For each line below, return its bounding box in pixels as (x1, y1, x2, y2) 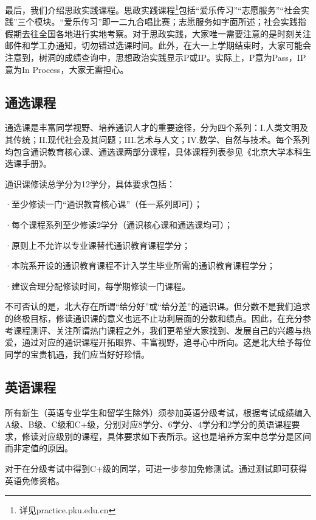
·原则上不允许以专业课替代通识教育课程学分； (5, 238, 190, 251)
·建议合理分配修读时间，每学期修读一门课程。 (5, 279, 190, 292)
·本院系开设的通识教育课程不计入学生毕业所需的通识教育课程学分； (5, 259, 275, 272)
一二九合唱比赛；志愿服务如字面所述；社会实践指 (110, 15, 306, 28)
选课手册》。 (5, 157, 52, 170)
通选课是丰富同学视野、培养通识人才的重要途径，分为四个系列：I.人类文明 (5, 121, 300, 134)
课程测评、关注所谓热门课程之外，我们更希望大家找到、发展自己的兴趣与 (13, 324, 303, 336)
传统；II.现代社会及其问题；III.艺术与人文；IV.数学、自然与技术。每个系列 (13, 133, 310, 146)
